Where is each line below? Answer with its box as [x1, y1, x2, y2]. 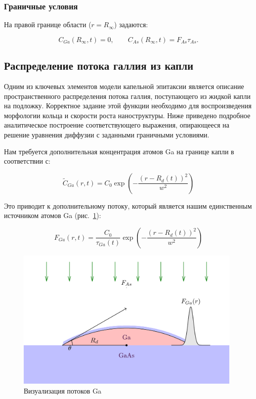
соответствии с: [4, 156, 50, 166]
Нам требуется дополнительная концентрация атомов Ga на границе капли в [4, 146, 234, 156]
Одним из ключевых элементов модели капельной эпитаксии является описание [4, 81, 244, 91]
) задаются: [114, 19, 148, 30]
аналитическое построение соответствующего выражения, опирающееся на [4, 120, 229, 130]
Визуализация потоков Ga [24, 385, 102, 396]
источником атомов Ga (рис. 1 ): [4, 210, 101, 221]
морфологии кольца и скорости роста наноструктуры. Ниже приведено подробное [4, 110, 251, 120]
